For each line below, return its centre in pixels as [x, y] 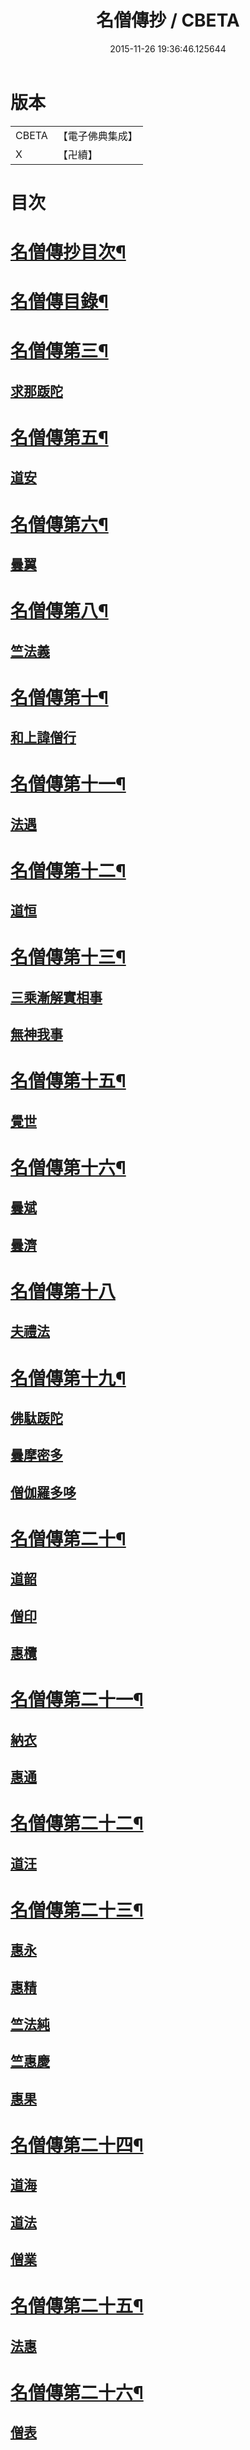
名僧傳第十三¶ [68, 957]
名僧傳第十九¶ [68, 1378]
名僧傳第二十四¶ [77, 2145]
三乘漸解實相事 [56, 997]
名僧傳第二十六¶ [77, 2392]
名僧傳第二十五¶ [77, 2306]
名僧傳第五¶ [59, 438]
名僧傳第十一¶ [68, 784]
